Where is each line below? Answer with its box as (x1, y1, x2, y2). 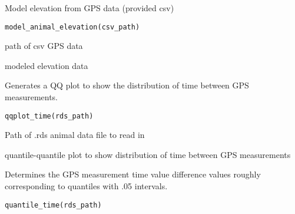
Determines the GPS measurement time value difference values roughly (5, 168, 261, 180)
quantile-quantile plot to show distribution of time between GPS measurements (5, 148, 291, 160)
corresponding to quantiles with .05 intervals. (5, 180, 168, 192)
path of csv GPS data (5, 39, 83, 52)
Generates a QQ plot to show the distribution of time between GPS (5, 79, 249, 91)
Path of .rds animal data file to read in (5, 129, 145, 141)
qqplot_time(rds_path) (5, 111, 94, 120)
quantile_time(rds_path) (5, 200, 102, 209)
